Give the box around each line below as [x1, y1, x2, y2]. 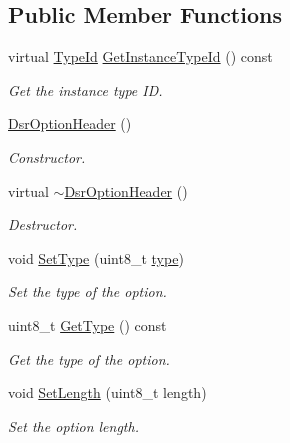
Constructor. [8, 146, 86, 167]
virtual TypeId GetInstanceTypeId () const [8, 46, 273, 67]
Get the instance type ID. [8, 79, 163, 100]
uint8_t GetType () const [8, 314, 167, 335]
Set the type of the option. [8, 281, 167, 302]
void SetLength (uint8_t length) [8, 382, 207, 403]
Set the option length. [8, 415, 139, 436]
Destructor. [8, 214, 78, 235]
